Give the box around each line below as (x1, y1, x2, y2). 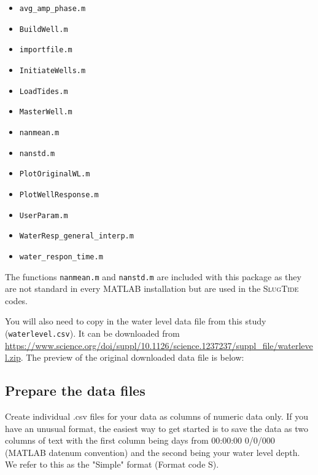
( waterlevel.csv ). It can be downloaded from (5, 326, 180, 339)
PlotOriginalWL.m (19, 170, 90, 179)
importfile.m (19, 45, 72, 55)
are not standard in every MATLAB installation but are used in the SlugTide (5, 282, 299, 295)
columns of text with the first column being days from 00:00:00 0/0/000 (5, 434, 275, 447)
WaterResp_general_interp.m (19, 232, 134, 241)
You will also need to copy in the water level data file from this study (5, 315, 266, 328)
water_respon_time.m (19, 252, 103, 261)
